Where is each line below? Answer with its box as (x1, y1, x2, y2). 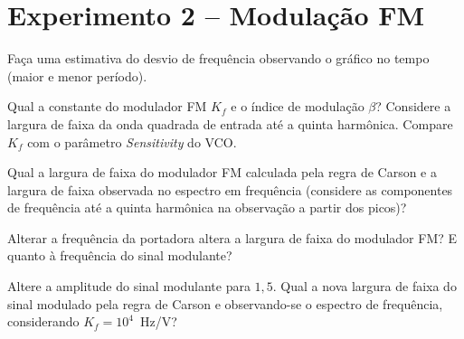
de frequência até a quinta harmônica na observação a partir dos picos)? (7, 198, 407, 217)
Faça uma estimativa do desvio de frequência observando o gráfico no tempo (7, 49, 430, 68)
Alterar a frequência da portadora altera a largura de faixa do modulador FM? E (7, 228, 458, 247)
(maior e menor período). (7, 66, 147, 85)
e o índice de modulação (231, 97, 365, 116)
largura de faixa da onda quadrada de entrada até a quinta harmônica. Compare (7, 114, 453, 133)
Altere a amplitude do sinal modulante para (7, 277, 251, 296)
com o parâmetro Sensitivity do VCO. (27, 132, 237, 151)
